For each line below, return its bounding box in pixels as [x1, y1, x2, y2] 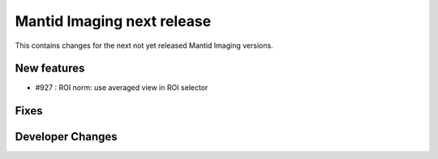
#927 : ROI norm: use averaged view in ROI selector [35, 83, 208, 92]
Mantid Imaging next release [15, 12, 212, 30]
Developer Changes [15, 130, 118, 144]
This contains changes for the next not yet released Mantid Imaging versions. [15, 41, 273, 50]
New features [15, 62, 85, 75]
